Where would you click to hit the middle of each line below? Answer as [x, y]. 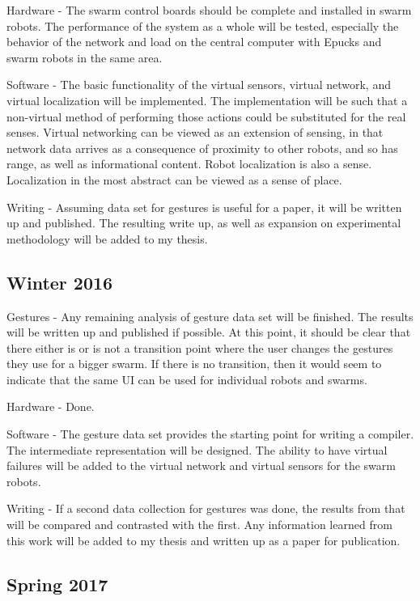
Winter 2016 [60, 282]
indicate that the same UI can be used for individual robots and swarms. [187, 379]
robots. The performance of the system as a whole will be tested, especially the [203, 25]
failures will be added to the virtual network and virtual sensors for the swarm [201, 466]
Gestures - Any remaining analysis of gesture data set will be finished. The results [210, 316]
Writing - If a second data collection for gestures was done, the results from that [206, 508]
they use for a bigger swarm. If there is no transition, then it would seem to [194, 364]
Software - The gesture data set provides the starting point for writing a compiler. [210, 434]
